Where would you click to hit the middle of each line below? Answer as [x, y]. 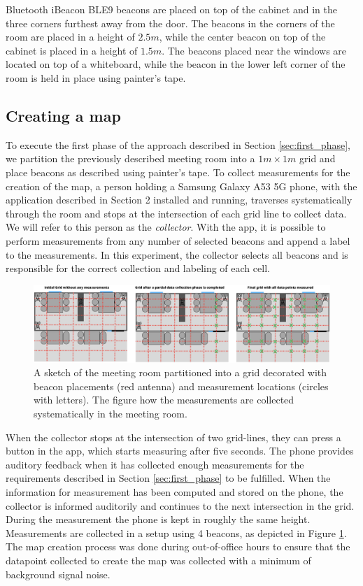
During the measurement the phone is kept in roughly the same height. [158, 519]
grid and [318, 158]
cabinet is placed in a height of [72, 50]
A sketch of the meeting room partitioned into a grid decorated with [180, 372]
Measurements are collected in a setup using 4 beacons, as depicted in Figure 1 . [176, 533]
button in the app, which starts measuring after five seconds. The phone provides [180, 451]
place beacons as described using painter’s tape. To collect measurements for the [178, 172]
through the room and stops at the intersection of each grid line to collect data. [176, 213]
